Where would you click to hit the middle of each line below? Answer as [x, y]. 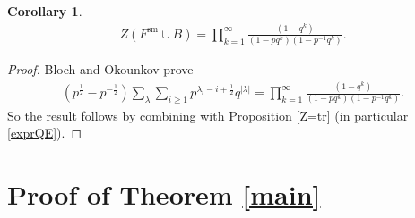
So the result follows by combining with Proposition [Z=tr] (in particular [208, 115]
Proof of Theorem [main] [164, 193]
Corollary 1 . [45, 11]
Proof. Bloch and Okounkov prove [100, 69]
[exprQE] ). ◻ [45, 133]
